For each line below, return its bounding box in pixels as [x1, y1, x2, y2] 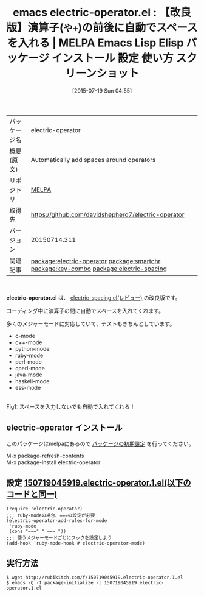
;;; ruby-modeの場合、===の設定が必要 [6, 512, 95, 518]
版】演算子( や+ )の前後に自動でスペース [6, 21, 198, 35]
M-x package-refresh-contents [6, 452, 84, 459]
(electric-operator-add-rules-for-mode [6, 517, 107, 524]
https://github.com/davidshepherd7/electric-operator [30, 210, 185, 219]
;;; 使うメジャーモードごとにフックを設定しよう [6, 534, 112, 541]
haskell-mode [15, 377, 50, 384]
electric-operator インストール [6, 423, 123, 433]
